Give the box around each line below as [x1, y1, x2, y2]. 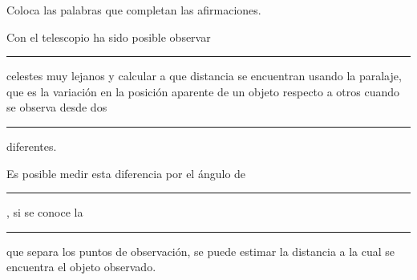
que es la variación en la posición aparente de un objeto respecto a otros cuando [6, 83, 400, 99]
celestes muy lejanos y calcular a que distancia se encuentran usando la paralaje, [6, 67, 402, 84]
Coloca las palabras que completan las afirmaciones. [6, 2, 261, 18]
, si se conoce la [6, 204, 83, 221]
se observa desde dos [6, 99, 107, 116]
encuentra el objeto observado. [6, 258, 156, 275]
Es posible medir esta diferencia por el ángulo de [6, 164, 246, 181]
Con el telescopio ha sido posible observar [6, 28, 211, 45]
